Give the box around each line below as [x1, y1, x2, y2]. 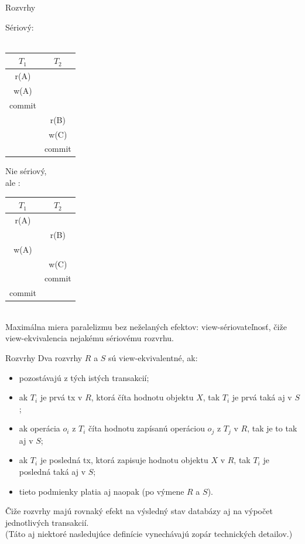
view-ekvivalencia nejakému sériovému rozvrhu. [5, 332, 174, 344]
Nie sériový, [5, 165, 47, 177]
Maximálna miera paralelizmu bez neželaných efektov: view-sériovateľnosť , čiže [5, 320, 287, 332]
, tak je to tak [247, 422, 297, 434]
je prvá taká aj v [232, 391, 292, 403]
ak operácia [19, 422, 60, 434]
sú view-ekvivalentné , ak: [108, 352, 198, 364]
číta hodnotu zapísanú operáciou [88, 422, 205, 434]
